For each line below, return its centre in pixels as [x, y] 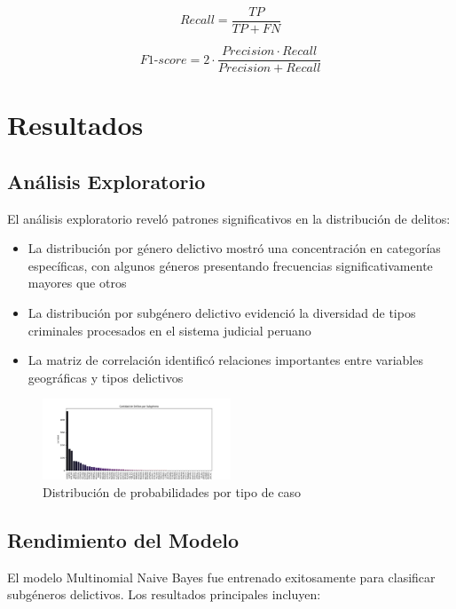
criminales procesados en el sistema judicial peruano [169, 330]
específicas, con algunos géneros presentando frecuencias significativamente [230, 265]
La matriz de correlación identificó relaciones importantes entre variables [225, 360]
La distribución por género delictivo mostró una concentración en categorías [234, 248]
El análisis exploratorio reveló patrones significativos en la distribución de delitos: [229, 218]
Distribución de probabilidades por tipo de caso [172, 491]
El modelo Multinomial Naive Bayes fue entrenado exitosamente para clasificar [221, 577]
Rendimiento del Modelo [123, 539]
